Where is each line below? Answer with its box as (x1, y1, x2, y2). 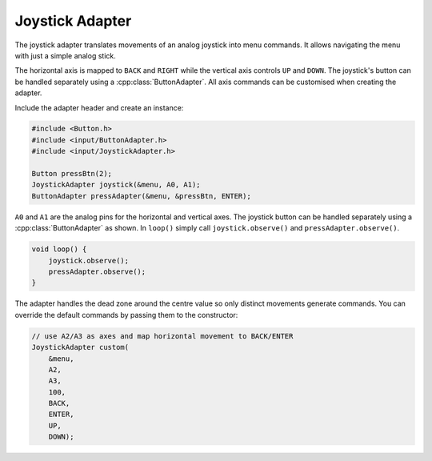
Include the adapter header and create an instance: (14, 102, 184, 112)
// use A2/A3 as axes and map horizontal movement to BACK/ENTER (31, 331, 294, 340)
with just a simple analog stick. (14, 50, 116, 60)
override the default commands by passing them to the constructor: (14, 310, 238, 319)
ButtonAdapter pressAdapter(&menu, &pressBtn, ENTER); (31, 191, 251, 200)
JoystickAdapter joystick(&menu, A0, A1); (31, 180, 201, 190)
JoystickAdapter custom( (31, 343, 130, 352)
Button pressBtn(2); (31, 169, 112, 178)
